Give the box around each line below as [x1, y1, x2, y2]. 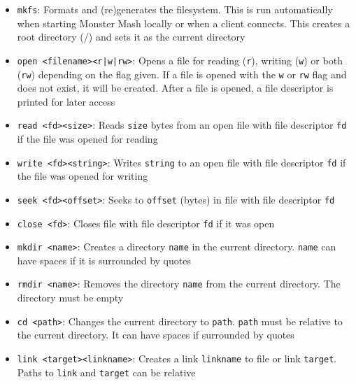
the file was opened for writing [17, 169, 148, 183]
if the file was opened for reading [17, 131, 158, 145]
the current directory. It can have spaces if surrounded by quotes [17, 327, 294, 342]
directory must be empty [17, 290, 124, 305]
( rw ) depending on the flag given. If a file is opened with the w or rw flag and [17, 66, 347, 81]
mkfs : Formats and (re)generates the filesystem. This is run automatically [17, 2, 333, 16]
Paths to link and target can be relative [17, 364, 196, 379]
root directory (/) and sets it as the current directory [17, 29, 245, 44]
